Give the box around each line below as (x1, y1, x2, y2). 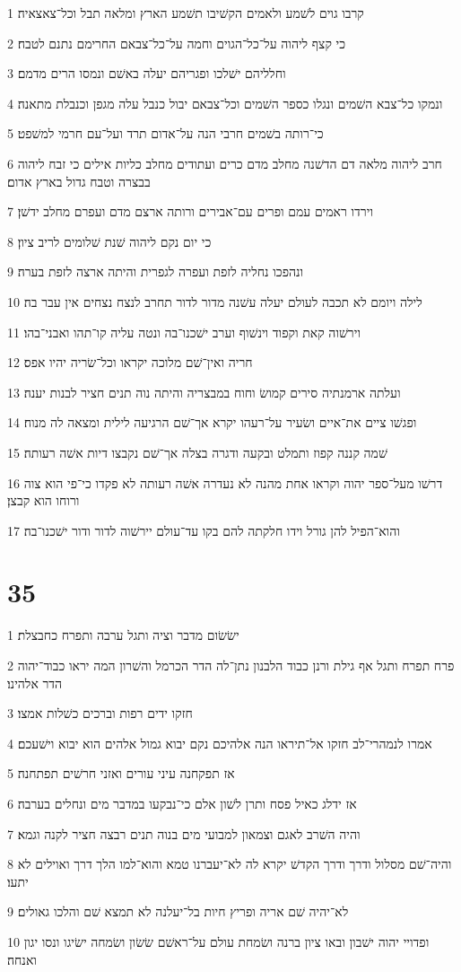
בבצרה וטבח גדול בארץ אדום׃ (7, 171, 151, 190)
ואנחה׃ (7, 950, 37, 968)
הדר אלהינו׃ (7, 673, 63, 692)
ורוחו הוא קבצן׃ (7, 491, 80, 510)
